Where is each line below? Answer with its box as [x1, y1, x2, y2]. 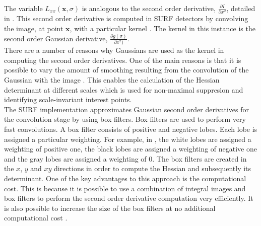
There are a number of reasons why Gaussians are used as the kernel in [4, 45, 224, 55]
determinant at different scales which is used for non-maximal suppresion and [4, 84, 243, 95]
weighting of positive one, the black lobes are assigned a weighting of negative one [4, 143, 257, 154]
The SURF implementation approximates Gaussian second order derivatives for [4, 104, 249, 114]
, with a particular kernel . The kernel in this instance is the [70, 23, 255, 33]
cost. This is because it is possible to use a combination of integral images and [4, 183, 246, 193]
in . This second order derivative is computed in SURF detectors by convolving [4, 13, 248, 24]
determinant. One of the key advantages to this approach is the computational [4, 173, 246, 183]
